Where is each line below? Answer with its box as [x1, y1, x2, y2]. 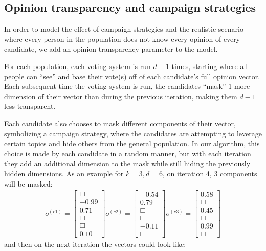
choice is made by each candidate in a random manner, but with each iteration [4, 148, 251, 158]
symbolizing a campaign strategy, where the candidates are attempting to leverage [4, 128, 262, 139]
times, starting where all [171, 60, 248, 71]
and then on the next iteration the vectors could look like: [4, 239, 186, 249]
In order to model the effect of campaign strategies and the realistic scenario [4, 24, 243, 34]
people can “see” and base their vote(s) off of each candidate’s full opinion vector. [4, 71, 260, 81]
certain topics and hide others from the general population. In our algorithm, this [4, 138, 260, 149]
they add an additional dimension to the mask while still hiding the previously [4, 158, 251, 169]
